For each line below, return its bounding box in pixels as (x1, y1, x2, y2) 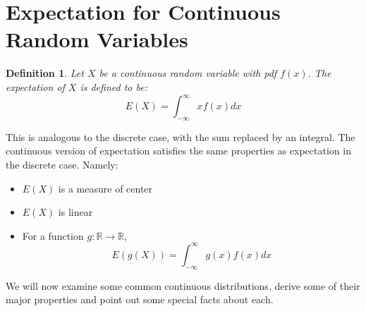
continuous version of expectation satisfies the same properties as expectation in (6, 143, 351, 158)
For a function (22, 228, 84, 243)
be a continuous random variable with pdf (99, 66, 277, 80)
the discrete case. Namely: (6, 157, 118, 171)
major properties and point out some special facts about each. (6, 292, 274, 307)
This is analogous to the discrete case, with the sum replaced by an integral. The (6, 129, 355, 144)
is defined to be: (80, 79, 147, 94)
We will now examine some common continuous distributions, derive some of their (6, 278, 360, 293)
